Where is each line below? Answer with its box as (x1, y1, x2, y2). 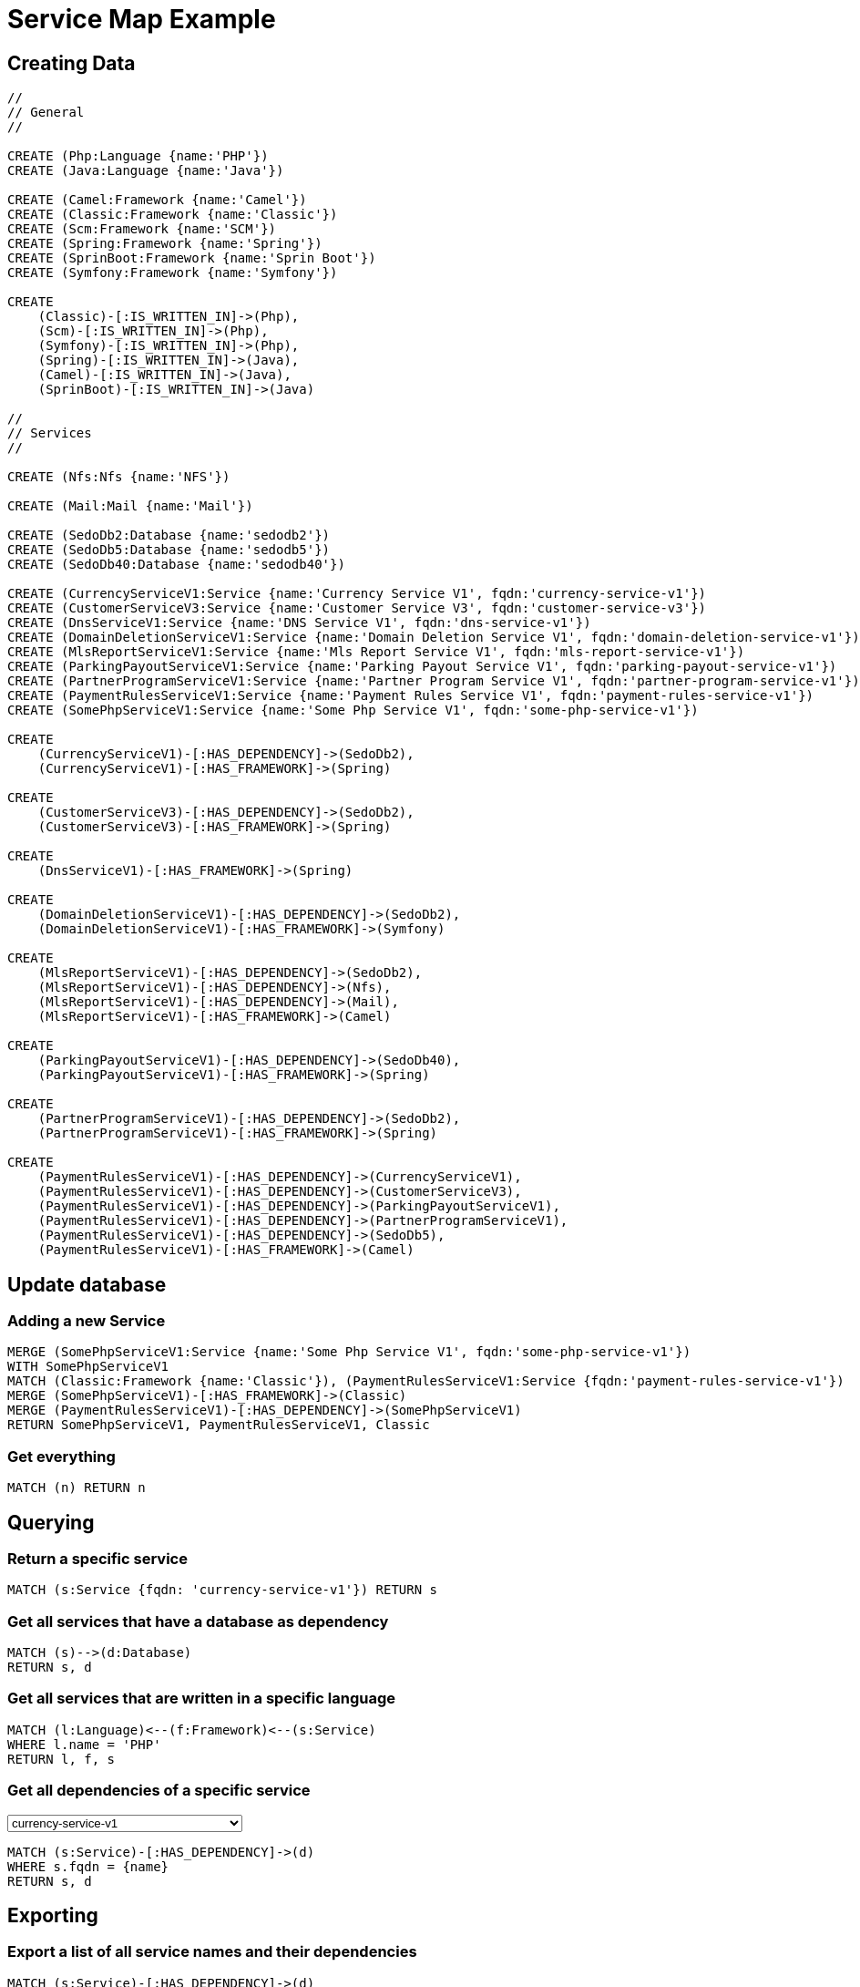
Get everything (7, 1446, 116, 1466)
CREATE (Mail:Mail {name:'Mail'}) (7, 499, 253, 514)
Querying (7, 1510, 95, 1534)
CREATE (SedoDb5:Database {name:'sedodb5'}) (7, 542, 331, 558)
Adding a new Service (7, 1312, 166, 1331)
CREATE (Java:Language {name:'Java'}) (7, 163, 284, 179)
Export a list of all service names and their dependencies (7, 1942, 417, 1961)
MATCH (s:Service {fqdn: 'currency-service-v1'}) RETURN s (7, 1582, 438, 1598)
